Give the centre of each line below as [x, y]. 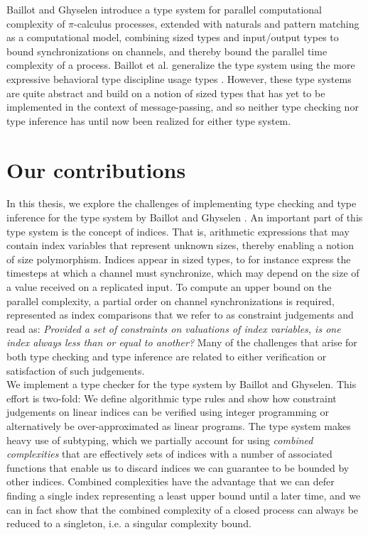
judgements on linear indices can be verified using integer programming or [168, 412]
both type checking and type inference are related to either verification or [167, 356]
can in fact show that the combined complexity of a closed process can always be [183, 509]
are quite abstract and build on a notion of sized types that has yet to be [166, 93]
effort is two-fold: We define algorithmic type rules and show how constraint [172, 398]
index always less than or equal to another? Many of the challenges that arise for [182, 342]
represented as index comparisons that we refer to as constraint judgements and [180, 315]
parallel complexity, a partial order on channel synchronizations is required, [171, 300]
